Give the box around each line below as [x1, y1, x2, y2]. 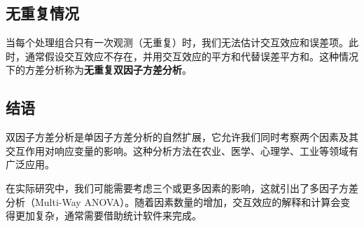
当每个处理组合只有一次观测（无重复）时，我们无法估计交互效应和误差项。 [6, 35, 349, 50]
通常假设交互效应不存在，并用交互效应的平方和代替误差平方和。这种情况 [24, 48, 358, 63]
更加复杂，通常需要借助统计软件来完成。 [15, 208, 202, 223]
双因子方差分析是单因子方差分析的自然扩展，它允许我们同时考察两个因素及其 [6, 130, 358, 144]
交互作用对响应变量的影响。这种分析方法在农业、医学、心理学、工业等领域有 [6, 143, 358, 158]
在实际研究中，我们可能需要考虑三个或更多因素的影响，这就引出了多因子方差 [6, 180, 358, 195]
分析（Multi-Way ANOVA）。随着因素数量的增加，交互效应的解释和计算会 [6, 194, 341, 209]
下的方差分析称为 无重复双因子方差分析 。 [6, 62, 192, 77]
